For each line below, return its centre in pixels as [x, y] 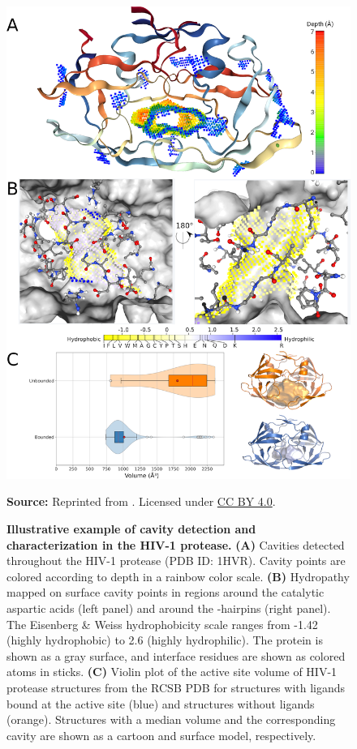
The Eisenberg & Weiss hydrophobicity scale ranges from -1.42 [162, 624]
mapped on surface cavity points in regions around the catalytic [166, 592]
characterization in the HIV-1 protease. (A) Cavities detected [176, 544]
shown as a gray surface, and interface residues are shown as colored [176, 655]
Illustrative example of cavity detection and [131, 528]
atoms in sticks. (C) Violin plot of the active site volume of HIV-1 [172, 672]
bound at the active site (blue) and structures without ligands [161, 703]
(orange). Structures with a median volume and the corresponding [171, 719]
